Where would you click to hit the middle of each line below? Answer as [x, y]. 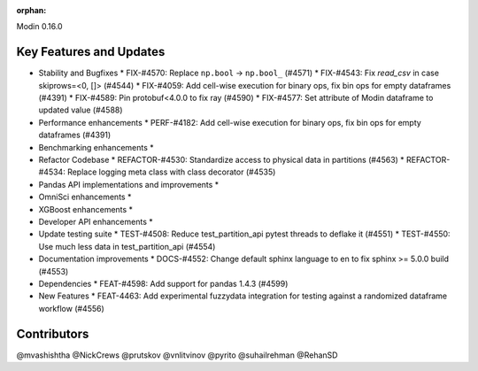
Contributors [53, 333]
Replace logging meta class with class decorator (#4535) [171, 172]
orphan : [31, 10]
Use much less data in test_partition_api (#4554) [127, 246]
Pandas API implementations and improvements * [129, 184]
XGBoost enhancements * [85, 209]
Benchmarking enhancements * [96, 147]
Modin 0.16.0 [39, 27]
